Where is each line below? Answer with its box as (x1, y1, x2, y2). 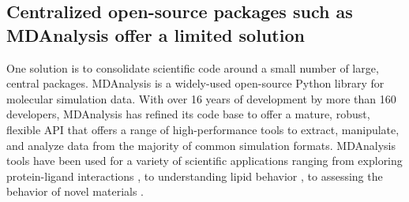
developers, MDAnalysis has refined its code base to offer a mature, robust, (6, 106, 370, 122)
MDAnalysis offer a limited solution (6, 22, 305, 47)
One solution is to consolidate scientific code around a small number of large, (6, 59, 379, 76)
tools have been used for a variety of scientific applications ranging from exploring (6, 152, 403, 169)
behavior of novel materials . (6, 183, 144, 200)
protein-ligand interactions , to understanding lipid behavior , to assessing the (6, 167, 383, 184)
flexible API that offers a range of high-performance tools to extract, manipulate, (6, 121, 400, 137)
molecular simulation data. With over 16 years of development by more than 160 (6, 90, 396, 107)
